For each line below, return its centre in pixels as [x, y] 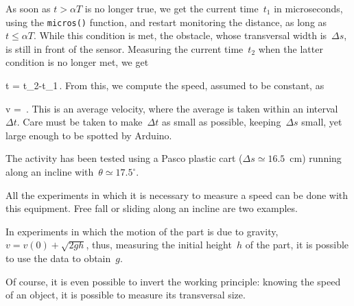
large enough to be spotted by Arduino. [89, 135]
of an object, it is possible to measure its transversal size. [126, 295]
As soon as [28, 8]
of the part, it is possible [297, 245]
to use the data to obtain [58, 258]
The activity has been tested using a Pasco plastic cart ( [124, 158]
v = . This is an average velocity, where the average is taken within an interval [172, 108]
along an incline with [50, 172]
